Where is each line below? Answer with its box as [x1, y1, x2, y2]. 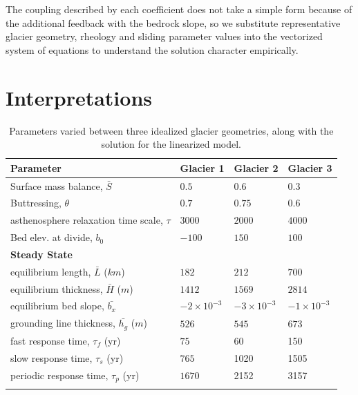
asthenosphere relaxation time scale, [10, 213, 163, 227]
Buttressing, [10, 195, 62, 210]
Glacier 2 [234, 160, 279, 175]
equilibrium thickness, [10, 281, 103, 296]
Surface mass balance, [10, 178, 103, 193]
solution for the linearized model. [101, 137, 241, 151]
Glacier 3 [288, 160, 332, 175]
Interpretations [6, 83, 152, 111]
